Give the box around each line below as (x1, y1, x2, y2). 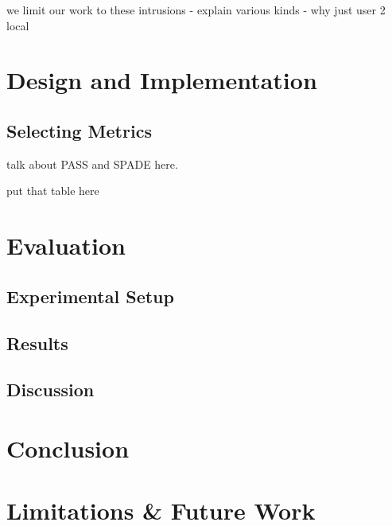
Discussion (6, 377, 95, 402)
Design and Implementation (6, 64, 317, 96)
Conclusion (6, 431, 130, 464)
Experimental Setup (6, 283, 174, 308)
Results (6, 330, 68, 355)
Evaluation (6, 229, 126, 262)
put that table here (6, 182, 99, 199)
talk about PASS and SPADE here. (6, 155, 178, 172)
